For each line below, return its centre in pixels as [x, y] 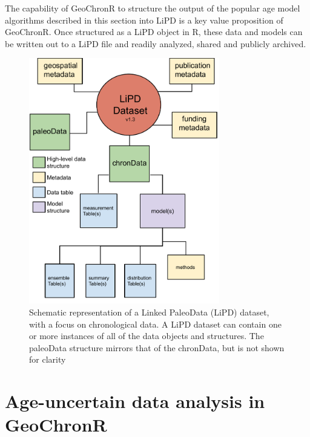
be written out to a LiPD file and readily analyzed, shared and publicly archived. [156, 43]
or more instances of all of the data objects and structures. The [147, 336]
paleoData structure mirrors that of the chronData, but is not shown [157, 347]
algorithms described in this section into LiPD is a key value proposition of [144, 20]
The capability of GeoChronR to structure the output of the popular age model [153, 8]
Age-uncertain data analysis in [135, 401]
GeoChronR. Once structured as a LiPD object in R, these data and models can [154, 32]
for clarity [48, 359]
